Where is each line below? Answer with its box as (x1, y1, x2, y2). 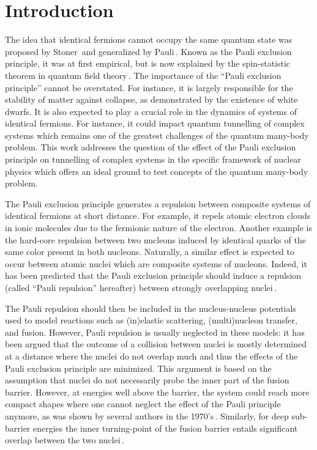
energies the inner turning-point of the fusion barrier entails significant (33, 421, 298, 434)
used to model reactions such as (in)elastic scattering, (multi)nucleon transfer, (5, 314, 297, 326)
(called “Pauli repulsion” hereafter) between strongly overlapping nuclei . (5, 281, 277, 293)
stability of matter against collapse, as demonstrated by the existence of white (5, 93, 298, 106)
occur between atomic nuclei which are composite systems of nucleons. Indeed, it (5, 257, 307, 270)
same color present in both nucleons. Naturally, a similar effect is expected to (5, 245, 295, 258)
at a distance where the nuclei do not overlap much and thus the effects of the (5, 349, 298, 362)
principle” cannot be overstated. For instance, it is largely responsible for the (5, 81, 293, 94)
